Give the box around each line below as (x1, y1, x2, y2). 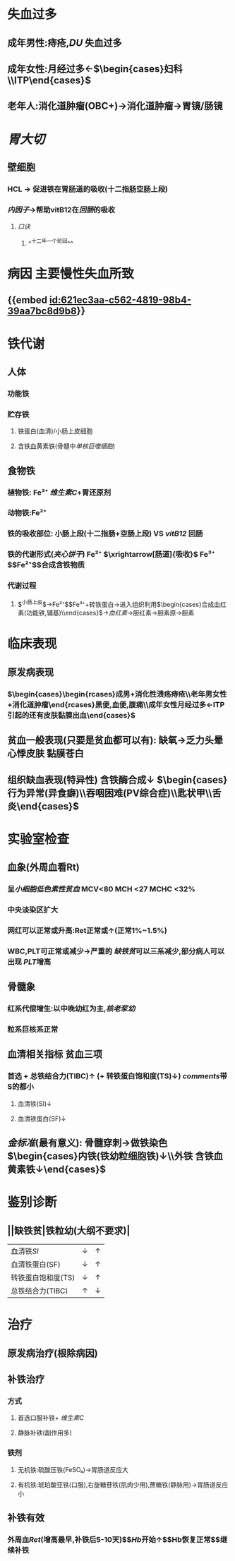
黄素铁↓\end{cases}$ (7, 1164, 107, 1176)
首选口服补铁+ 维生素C (17, 1414, 85, 1422)
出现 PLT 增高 (7, 957, 52, 967)
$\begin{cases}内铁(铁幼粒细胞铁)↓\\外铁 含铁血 (7, 1150, 224, 1162)
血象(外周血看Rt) (7, 862, 80, 874)
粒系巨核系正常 (7, 1025, 59, 1034)
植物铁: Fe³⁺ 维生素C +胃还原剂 (7, 488, 112, 498)
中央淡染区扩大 (7, 905, 59, 915)
